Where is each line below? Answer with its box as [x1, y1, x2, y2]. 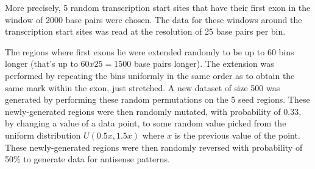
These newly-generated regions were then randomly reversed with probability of [5, 140, 303, 153]
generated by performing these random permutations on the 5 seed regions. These [5, 93, 310, 106]
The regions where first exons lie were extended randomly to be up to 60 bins [5, 45, 294, 58]
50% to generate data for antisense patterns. [5, 153, 170, 165]
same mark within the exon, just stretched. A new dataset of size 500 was [5, 81, 280, 94]
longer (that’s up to [5, 57, 78, 70]
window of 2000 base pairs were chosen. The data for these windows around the [5, 13, 302, 26]
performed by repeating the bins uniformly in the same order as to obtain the [5, 69, 295, 81]
